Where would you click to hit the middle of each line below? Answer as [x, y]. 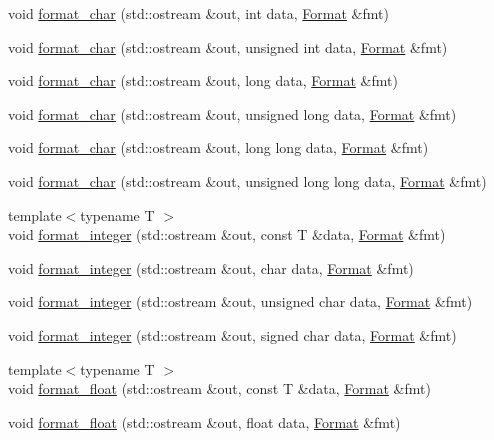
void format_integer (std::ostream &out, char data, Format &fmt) [211, 267]
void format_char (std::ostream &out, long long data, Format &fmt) [218, 147]
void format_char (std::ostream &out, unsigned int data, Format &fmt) [228, 46]
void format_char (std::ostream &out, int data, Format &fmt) [198, 13]
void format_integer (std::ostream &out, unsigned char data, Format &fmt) [240, 301]
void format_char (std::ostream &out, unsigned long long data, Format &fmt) [247, 180]
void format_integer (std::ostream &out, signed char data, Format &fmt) [232, 334]
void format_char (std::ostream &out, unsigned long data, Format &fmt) [232, 113]
